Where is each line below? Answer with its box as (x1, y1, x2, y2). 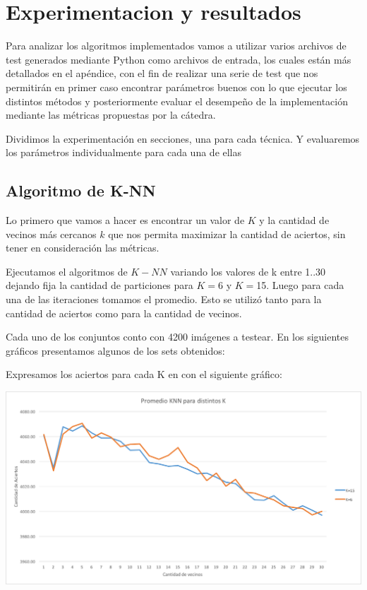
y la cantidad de (259, 213, 330, 228)
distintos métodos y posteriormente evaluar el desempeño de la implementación (6, 93, 349, 108)
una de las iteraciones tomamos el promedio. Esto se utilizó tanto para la (6, 292, 322, 307)
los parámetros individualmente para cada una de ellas (6, 145, 242, 160)
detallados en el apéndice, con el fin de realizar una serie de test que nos (6, 66, 318, 81)
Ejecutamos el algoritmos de (6, 264, 128, 278)
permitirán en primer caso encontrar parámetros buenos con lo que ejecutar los (6, 79, 347, 94)
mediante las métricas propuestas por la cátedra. (6, 107, 216, 122)
